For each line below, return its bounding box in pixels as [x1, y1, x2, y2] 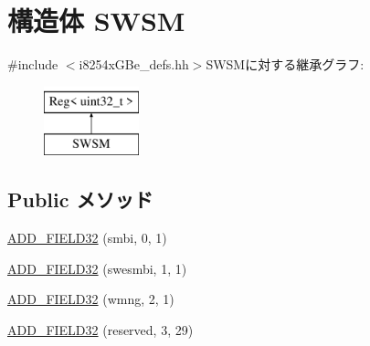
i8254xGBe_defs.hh [79, 55, 189, 74]
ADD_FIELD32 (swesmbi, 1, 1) [7, 258, 187, 278]
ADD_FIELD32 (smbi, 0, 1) [7, 228, 167, 247]
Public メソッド [7, 185, 153, 214]
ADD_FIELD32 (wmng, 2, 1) [7, 289, 174, 309]
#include [7, 55, 58, 74]
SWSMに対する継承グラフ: [206, 55, 365, 74]
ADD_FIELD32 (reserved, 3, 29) [7, 320, 194, 339]
